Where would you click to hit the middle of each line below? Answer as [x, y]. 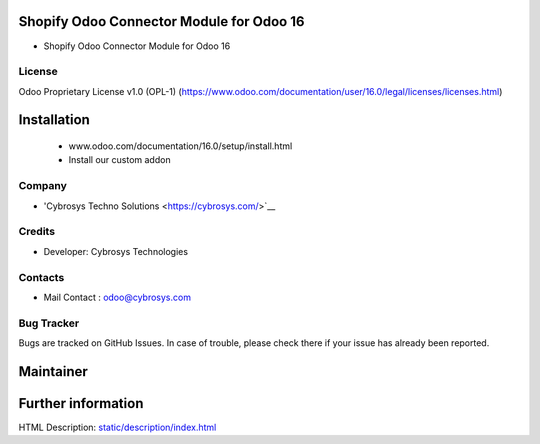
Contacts [41, 277]
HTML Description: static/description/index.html [117, 427]
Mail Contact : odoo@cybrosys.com [117, 297]
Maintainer [53, 371]
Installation [54, 120]
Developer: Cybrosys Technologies [116, 251]
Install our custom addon [119, 160]
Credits [36, 232]
